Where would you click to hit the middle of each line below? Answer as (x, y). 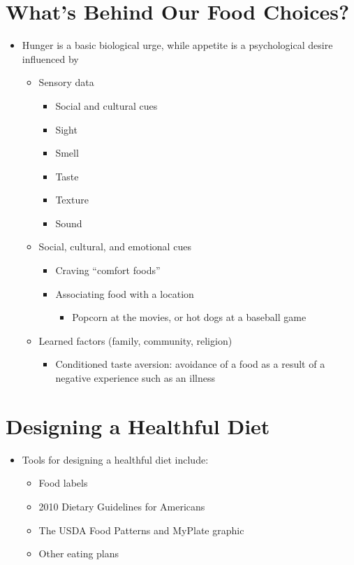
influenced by (50, 58)
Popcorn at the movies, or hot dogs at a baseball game (189, 317)
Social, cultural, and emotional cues (115, 246)
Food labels (63, 483)
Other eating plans (79, 553)
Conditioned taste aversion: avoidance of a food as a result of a (190, 364)
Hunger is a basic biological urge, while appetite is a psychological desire (177, 45)
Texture (72, 200)
